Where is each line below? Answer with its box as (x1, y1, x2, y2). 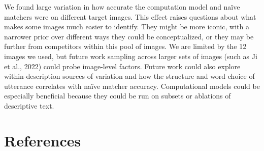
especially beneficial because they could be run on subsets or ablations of (4, 90, 231, 101)
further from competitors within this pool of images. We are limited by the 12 (4, 41, 247, 52)
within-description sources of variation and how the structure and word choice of (4, 71, 255, 81)
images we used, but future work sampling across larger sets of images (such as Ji (4, 51, 257, 61)
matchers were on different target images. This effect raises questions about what (4, 11, 256, 22)
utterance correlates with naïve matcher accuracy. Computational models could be (4, 80, 260, 91)
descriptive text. (4, 100, 54, 111)
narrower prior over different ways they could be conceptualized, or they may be (4, 31, 254, 41)
